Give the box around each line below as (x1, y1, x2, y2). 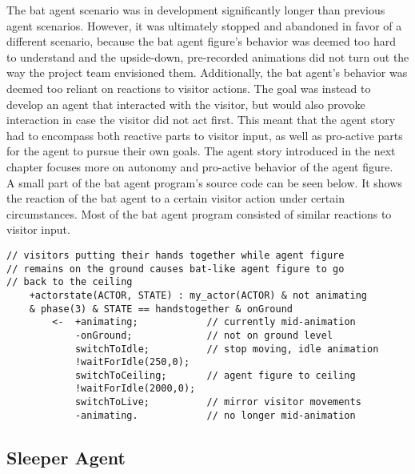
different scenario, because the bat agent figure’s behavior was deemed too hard (6, 33, 396, 50)
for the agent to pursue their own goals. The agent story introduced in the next (6, 143, 396, 159)
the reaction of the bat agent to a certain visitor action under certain (6, 190, 345, 207)
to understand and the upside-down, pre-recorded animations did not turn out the (6, 48, 409, 65)
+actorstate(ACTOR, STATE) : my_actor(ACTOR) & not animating (29, 289, 368, 301)
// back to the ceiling (6, 276, 133, 288)
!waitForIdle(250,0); (74, 356, 190, 368)
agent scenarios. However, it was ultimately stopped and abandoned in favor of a (6, 17, 402, 34)
